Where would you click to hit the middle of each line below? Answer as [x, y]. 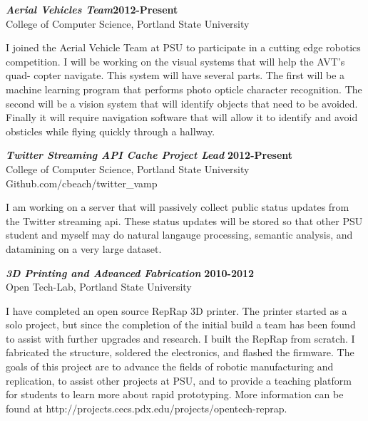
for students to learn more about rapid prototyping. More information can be [175, 394]
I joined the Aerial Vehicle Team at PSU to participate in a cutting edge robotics [183, 47]
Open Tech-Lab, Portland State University [99, 287]
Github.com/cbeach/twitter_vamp [82, 183]
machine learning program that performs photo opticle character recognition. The [184, 89]
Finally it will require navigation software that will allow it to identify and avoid [182, 117]
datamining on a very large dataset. [84, 248]
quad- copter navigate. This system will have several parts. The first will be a [175, 75]
